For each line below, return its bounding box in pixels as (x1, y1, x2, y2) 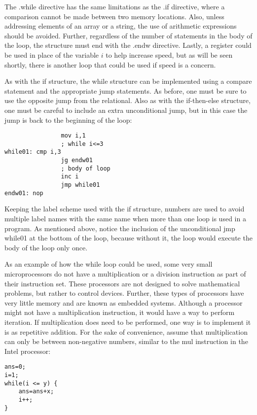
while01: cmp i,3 (4, 148, 61, 156)
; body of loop (61, 165, 110, 172)
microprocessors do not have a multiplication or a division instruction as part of (4, 268, 246, 278)
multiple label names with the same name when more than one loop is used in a (4, 213, 246, 223)
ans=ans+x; (18, 388, 54, 395)
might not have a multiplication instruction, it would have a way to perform (4, 307, 235, 317)
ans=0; (4, 363, 26, 371)
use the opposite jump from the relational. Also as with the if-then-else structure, (4, 95, 251, 105)
